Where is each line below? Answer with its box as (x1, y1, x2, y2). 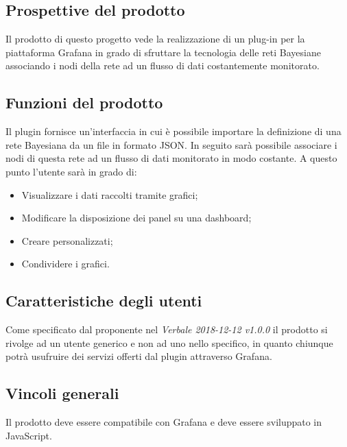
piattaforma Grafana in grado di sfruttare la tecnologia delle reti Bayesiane (5, 45, 321, 59)
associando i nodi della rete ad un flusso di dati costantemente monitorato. (5, 58, 320, 73)
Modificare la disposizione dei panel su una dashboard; (21, 210, 252, 225)
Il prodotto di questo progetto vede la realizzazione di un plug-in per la (5, 32, 305, 46)
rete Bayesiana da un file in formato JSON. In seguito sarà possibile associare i (5, 137, 337, 152)
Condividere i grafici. (21, 256, 110, 271)
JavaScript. (5, 428, 52, 442)
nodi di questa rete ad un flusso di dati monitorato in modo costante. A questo (5, 151, 337, 165)
